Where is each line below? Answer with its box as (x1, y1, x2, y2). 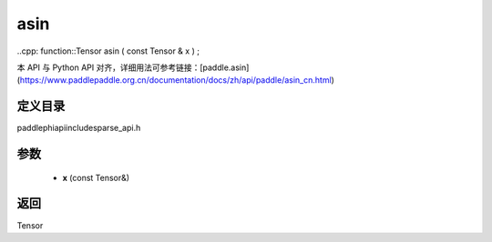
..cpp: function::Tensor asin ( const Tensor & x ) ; (16, 45, 200, 56)
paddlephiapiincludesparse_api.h (16, 123, 141, 134)
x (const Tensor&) (62, 172, 130, 183)
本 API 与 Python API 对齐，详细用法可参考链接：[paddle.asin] (16, 62, 250, 73)
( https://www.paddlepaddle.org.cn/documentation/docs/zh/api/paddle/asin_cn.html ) (16, 75, 334, 86)
